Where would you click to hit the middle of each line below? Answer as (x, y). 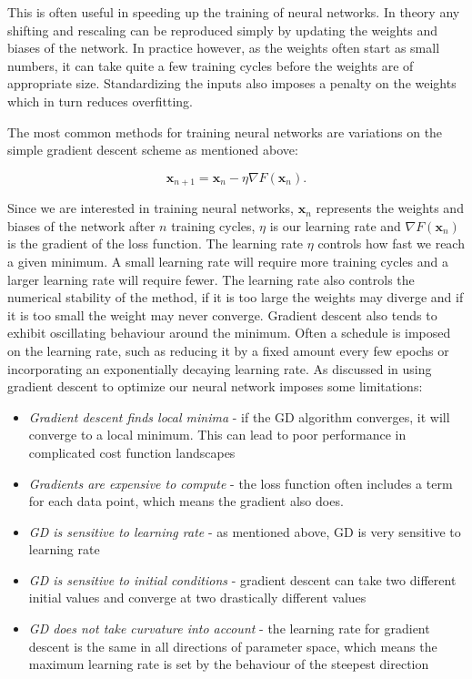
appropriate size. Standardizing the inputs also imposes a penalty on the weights (232, 83)
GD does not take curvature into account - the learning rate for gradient (229, 628)
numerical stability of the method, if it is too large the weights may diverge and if (236, 297)
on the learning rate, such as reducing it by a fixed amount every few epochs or (228, 350)
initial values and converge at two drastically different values (197, 598)
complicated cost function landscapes (132, 452)
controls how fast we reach (391, 243)
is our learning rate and (335, 225)
